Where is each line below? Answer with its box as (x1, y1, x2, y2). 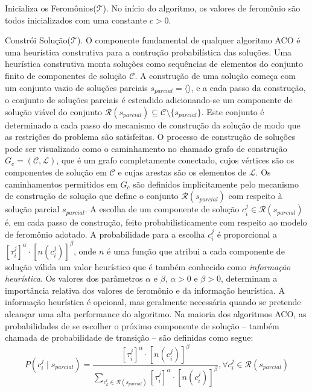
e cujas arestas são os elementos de (118, 165, 247, 178)
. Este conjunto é (201, 105, 264, 118)
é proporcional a (217, 227, 278, 240)
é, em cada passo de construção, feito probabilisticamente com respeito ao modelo (5, 216, 307, 229)
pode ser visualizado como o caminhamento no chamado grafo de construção (5, 142, 287, 154)
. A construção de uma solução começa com (135, 69, 296, 81)
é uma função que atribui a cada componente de (107, 244, 285, 257)
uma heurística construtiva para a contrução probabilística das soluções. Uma (5, 45, 292, 58)
